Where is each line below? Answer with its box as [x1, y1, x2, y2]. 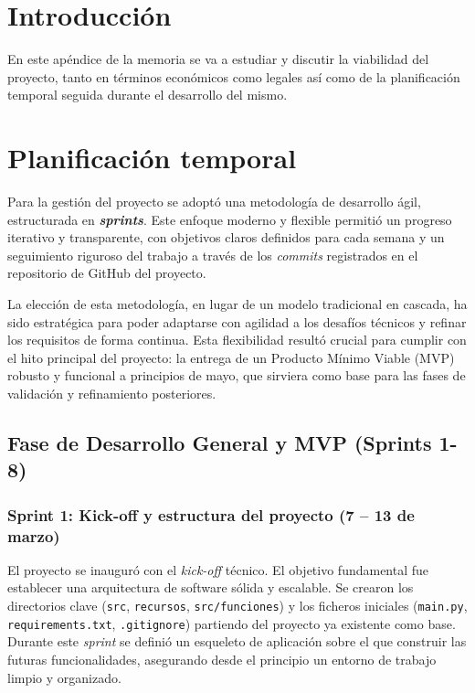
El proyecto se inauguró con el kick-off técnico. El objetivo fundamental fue [7, 560, 429, 579]
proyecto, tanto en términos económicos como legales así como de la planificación [7, 67, 460, 86]
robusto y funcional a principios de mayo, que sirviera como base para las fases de [7, 366, 466, 385]
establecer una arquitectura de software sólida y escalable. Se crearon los [7, 578, 414, 597]
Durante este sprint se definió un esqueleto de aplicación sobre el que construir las [7, 632, 467, 651]
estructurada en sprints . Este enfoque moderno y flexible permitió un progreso [7, 209, 452, 229]
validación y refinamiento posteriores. [7, 383, 216, 402]
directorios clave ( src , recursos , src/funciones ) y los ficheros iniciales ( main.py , [7, 596, 468, 615]
